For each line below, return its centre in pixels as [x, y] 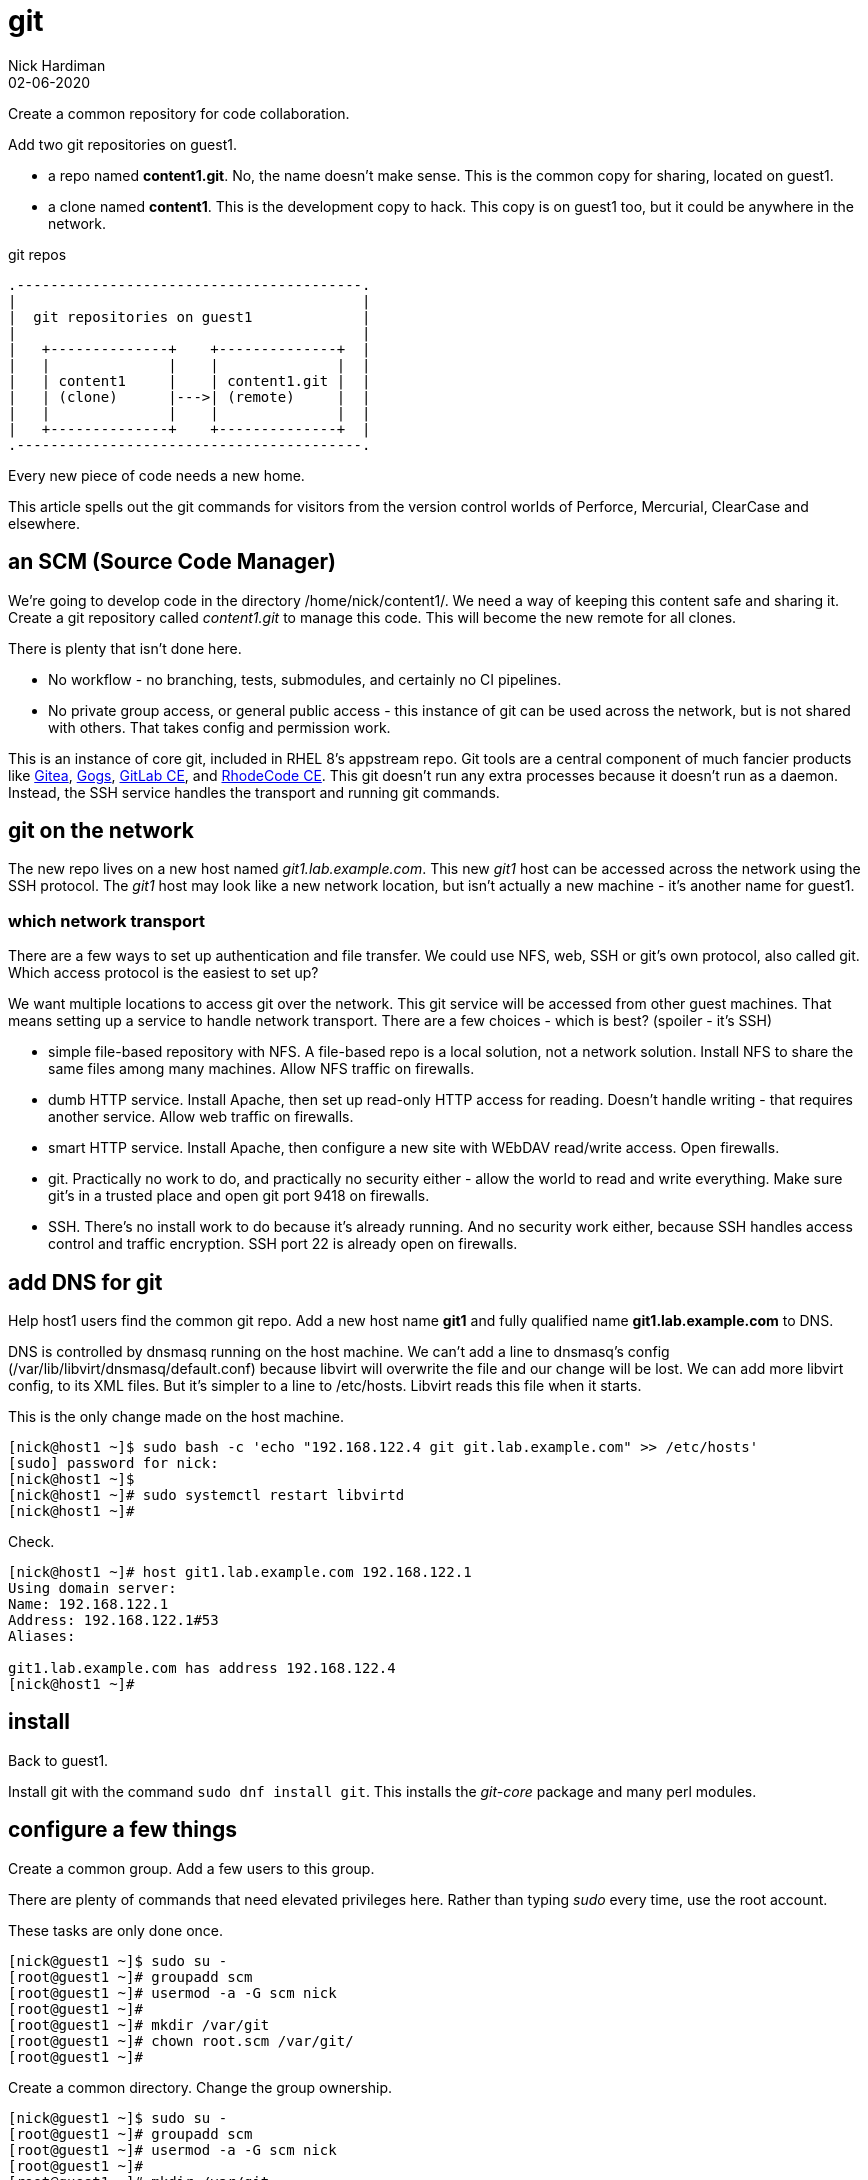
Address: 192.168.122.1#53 [113, 1620]
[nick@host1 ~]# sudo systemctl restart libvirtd [206, 1495]
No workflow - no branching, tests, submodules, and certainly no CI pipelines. [305, 679]
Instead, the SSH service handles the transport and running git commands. [254, 792]
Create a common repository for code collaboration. [179, 113]
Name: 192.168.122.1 [88, 1604]
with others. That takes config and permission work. [219, 727]
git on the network [101, 831]
